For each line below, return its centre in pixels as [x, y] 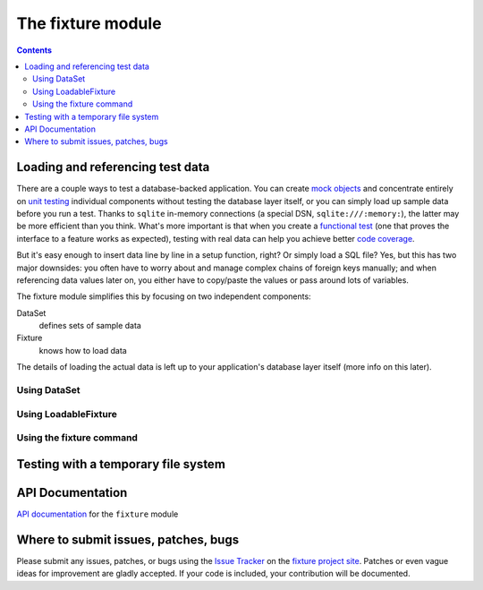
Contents [34, 50]
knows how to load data [83, 350]
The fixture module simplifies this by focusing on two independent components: [164, 296]
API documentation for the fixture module [97, 514]
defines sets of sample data [90, 326]
